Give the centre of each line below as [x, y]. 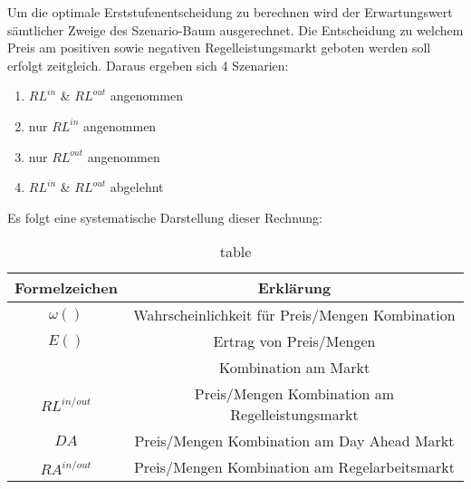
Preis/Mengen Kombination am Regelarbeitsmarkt [294, 467]
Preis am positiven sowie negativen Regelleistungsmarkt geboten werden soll [219, 48]
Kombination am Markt [294, 368]
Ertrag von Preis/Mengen [294, 341]
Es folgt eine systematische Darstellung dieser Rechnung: [165, 217]
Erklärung [294, 288]
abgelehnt [137, 187]
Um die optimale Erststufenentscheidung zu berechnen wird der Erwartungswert [230, 12]
